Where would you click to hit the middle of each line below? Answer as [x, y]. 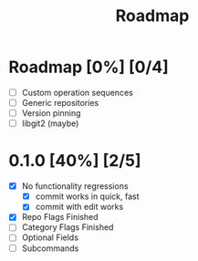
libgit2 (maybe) [50, 123]
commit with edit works [79, 207]
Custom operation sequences [77, 92]
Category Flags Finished [68, 227]
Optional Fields [50, 237]
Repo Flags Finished [60, 217]
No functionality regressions [75, 186]
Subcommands [50, 248]
